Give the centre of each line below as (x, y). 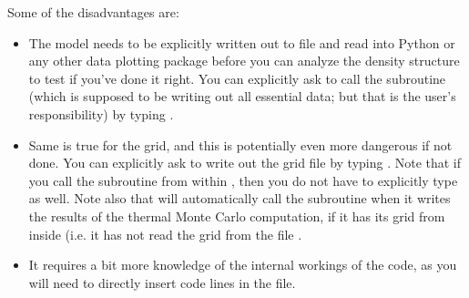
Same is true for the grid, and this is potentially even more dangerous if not (240, 144)
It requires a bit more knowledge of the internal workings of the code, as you (243, 265)
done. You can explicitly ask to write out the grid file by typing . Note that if (245, 163)
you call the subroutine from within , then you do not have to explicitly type (243, 180)
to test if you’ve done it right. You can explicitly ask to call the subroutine (237, 78)
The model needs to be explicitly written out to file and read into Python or (242, 42)
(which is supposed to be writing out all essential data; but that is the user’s (242, 96)
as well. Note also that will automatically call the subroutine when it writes (240, 198)
